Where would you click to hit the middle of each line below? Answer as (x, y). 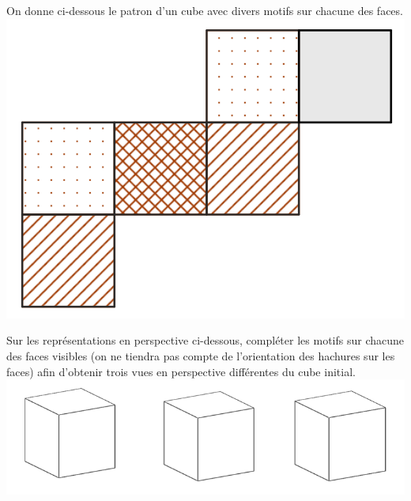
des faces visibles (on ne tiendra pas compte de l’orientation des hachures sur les (201, 355)
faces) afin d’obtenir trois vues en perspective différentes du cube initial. (181, 371)
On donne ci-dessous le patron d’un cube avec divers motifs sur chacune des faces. (205, 10)
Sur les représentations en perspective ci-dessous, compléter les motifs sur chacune (205, 340)
